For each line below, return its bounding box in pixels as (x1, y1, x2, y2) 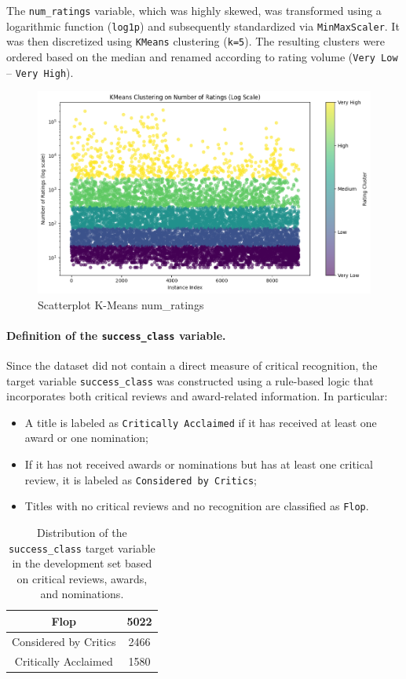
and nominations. (40, 586, 124, 602)
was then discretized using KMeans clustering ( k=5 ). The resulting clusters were (6, 33, 386, 49)
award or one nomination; (24, 429, 149, 446)
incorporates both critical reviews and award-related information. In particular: (6, 388, 388, 404)
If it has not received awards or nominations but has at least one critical (24, 456, 373, 473)
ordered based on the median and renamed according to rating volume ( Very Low (6, 48, 398, 64)
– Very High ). (6, 64, 74, 80)
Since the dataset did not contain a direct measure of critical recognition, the (6, 356, 378, 373)
